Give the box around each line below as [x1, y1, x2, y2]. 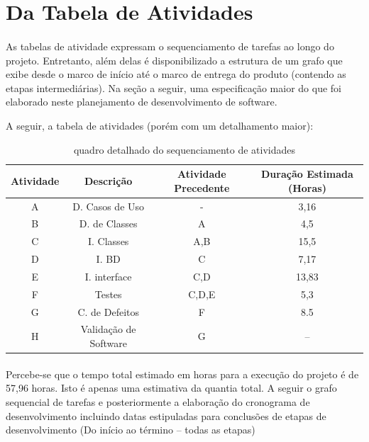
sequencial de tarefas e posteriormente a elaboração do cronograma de [6, 394, 310, 409]
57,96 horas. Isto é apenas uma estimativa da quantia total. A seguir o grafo [6, 380, 337, 395]
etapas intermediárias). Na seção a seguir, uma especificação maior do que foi [6, 80, 341, 95]
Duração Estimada [260, 166, 353, 181]
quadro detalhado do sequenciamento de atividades [73, 142, 296, 157]
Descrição [84, 173, 133, 188]
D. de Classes [79, 216, 138, 231]
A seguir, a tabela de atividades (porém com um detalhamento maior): [6, 118, 314, 132]
